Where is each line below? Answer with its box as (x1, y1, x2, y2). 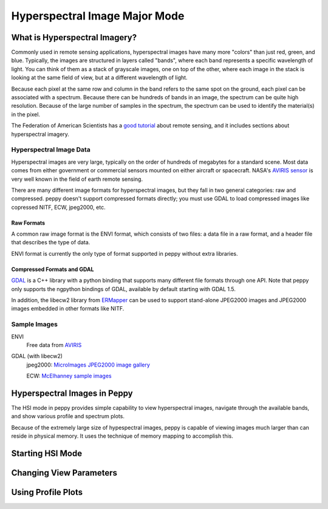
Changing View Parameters (11, 468, 118, 478)
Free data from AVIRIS (26, 341, 82, 348)
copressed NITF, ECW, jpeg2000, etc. (11, 203, 106, 211)
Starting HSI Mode (11, 448, 82, 458)
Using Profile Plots (11, 487, 83, 497)
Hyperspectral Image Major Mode (11, 9, 185, 23)
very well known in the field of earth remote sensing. (11, 175, 143, 183)
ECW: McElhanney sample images (26, 372, 112, 380)
